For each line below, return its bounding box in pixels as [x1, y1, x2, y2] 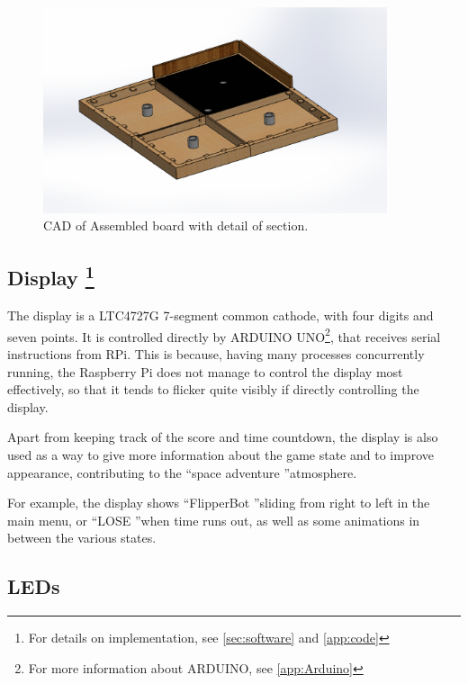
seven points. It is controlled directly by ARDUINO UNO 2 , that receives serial [7, 324, 441, 346]
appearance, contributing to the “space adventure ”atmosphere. [7, 463, 357, 481]
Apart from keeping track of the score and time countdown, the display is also [7, 427, 438, 446]
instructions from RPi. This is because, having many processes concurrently [7, 345, 425, 364]
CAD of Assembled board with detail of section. [43, 216, 309, 235]
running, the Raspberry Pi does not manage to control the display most [7, 362, 403, 381]
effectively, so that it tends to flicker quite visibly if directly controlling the [7, 380, 419, 399]
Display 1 [7, 260, 94, 292]
